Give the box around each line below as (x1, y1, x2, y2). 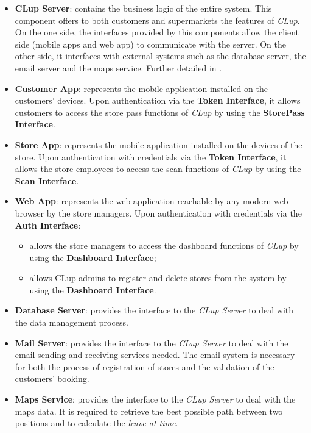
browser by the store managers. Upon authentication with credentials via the (15, 206, 302, 219)
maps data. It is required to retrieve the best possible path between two (15, 404, 283, 417)
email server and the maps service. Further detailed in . (15, 61, 222, 74)
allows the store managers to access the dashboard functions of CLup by (29, 239, 299, 252)
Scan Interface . (15, 174, 79, 187)
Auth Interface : (15, 218, 81, 231)
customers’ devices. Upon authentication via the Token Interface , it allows (15, 94, 301, 107)
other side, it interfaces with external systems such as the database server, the (15, 49, 306, 62)
